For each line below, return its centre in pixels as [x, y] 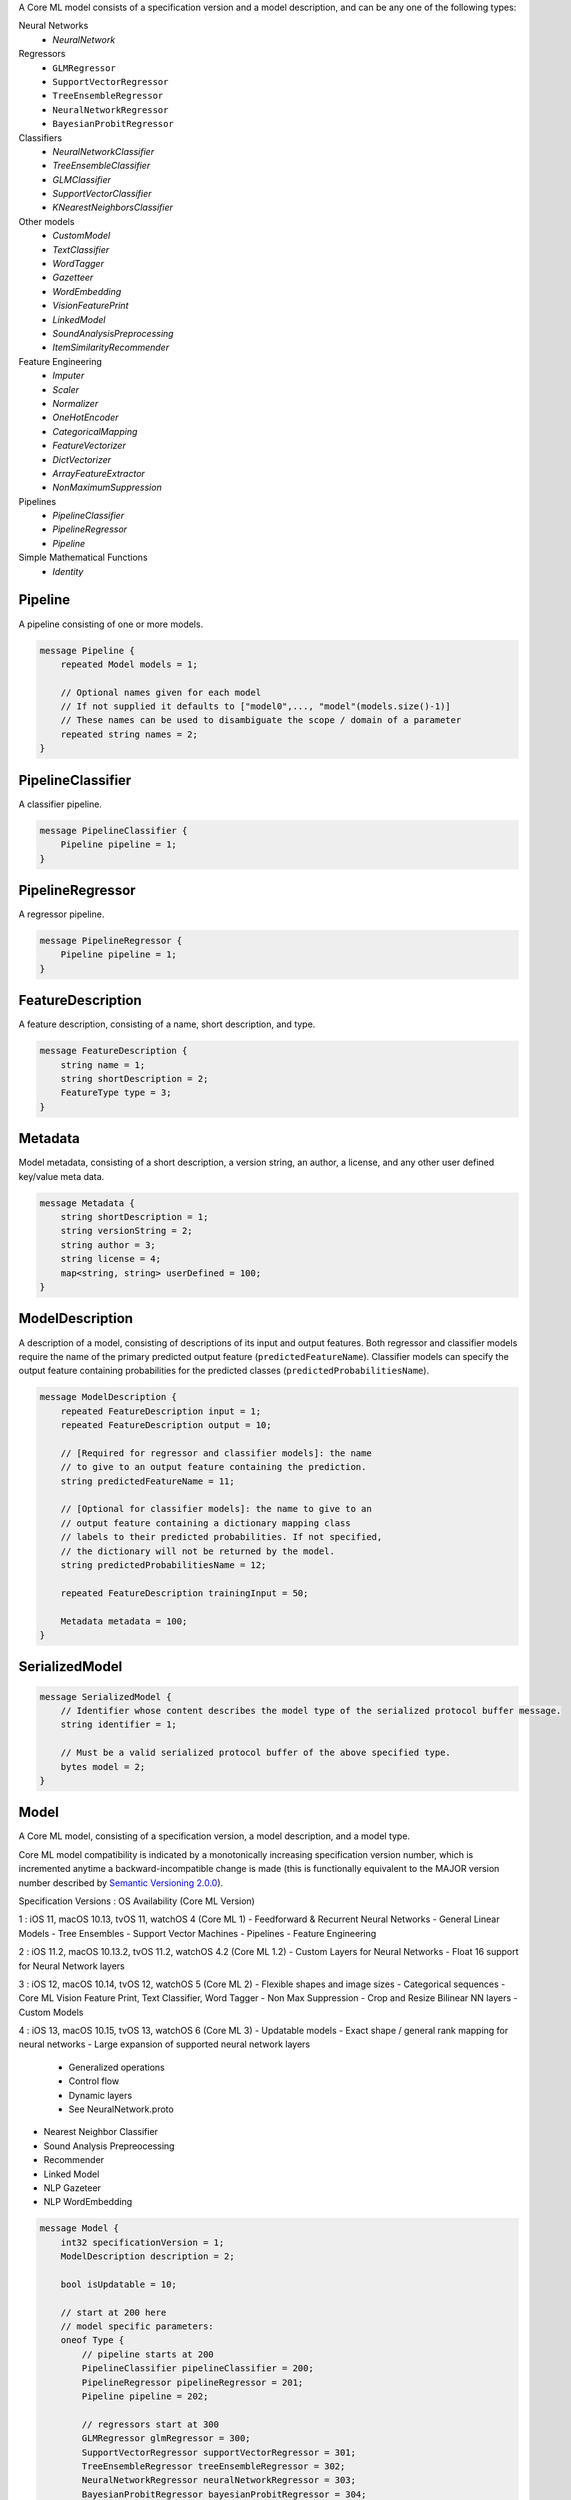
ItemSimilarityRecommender [111, 347]
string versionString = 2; [127, 1231]
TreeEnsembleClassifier [101, 166]
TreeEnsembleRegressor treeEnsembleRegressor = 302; [213, 2466]
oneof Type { [92, 2340]
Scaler [66, 389]
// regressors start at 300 [150, 2424]
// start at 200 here [113, 2312]
